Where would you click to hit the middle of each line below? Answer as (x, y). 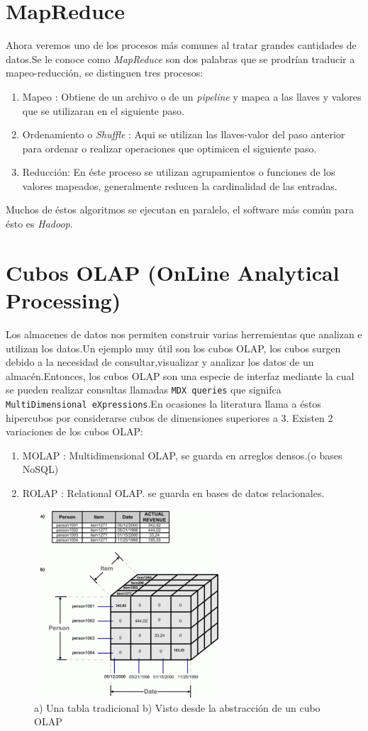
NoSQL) (40, 469)
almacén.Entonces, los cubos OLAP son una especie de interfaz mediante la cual (180, 375)
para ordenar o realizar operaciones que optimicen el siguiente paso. (169, 148)
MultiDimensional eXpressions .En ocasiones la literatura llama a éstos (163, 403)
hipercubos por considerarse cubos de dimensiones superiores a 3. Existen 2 (169, 417)
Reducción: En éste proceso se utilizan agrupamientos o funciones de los (179, 172)
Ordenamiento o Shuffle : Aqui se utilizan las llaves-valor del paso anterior (184, 134)
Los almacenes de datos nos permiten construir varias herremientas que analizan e (184, 334)
